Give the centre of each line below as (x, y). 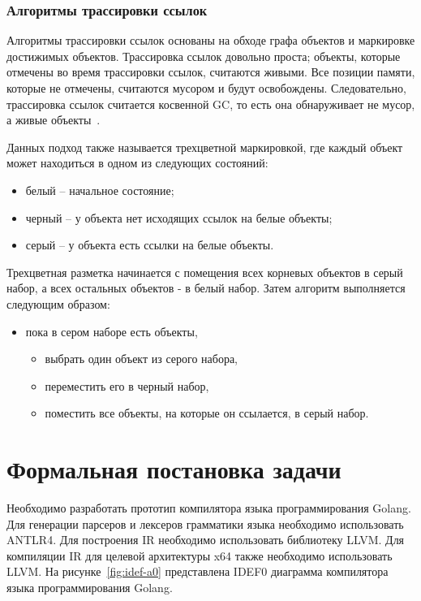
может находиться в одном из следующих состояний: (137, 163)
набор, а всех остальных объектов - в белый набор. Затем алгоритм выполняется (206, 288)
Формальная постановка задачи (174, 469)
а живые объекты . (54, 120)
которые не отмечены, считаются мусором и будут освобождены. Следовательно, (206, 88)
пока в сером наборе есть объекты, (112, 331)
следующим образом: (58, 303)
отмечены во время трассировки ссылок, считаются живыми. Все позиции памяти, (211, 72)
